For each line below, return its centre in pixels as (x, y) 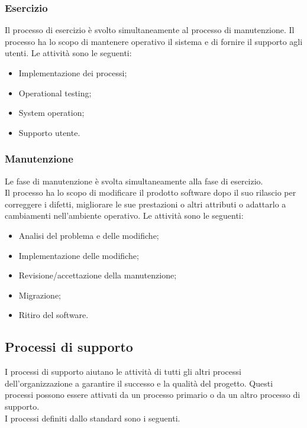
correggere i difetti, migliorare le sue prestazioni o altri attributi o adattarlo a (146, 204)
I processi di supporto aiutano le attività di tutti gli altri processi (123, 372)
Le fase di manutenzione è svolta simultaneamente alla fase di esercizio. (134, 181)
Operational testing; (55, 93)
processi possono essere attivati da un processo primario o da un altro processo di (153, 395)
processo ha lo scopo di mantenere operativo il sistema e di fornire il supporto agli (154, 41)
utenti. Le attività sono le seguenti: (68, 53)
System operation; (51, 113)
